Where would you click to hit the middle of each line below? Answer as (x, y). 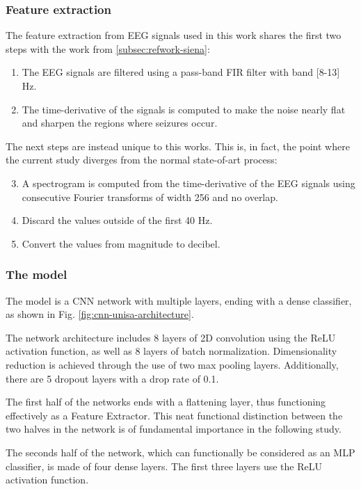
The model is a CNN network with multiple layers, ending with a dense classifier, (179, 300)
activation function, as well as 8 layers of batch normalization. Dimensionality (171, 351)
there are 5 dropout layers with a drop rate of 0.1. (112, 378)
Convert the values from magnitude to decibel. (121, 243)
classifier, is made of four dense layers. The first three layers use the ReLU (164, 466)
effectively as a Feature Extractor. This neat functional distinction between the (174, 415)
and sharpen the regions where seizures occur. (120, 123)
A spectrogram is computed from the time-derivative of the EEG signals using (188, 183)
